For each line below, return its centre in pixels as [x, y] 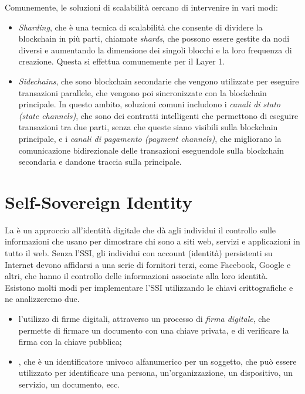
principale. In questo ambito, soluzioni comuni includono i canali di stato [149, 104]
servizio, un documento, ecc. [69, 384]
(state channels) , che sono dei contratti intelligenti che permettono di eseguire [158, 115]
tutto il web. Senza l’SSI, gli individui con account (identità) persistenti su [139, 253]
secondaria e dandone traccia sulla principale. [100, 162]
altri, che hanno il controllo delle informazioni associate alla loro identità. [136, 276]
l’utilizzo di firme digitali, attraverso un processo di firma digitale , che [144, 318]
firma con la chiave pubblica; [70, 342]
